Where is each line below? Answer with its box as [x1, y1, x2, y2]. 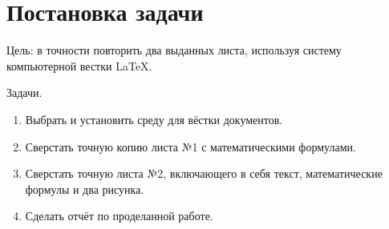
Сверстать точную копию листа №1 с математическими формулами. [25, 138, 356, 155]
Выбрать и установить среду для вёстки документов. [25, 110, 283, 127]
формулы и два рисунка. [25, 180, 144, 197]
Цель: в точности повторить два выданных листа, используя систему [6, 42, 342, 58]
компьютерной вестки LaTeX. [6, 57, 152, 74]
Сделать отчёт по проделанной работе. [25, 207, 213, 224]
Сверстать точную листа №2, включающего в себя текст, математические [25, 165, 383, 182]
